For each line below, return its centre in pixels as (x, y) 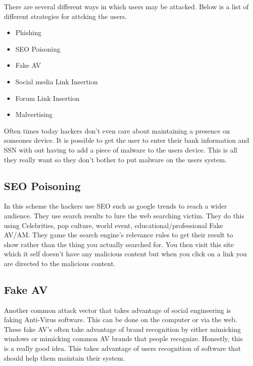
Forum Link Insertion (48, 98)
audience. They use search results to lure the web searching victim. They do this (124, 215)
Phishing (28, 32)
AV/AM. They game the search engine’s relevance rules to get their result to (118, 235)
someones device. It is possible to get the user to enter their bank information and (127, 140)
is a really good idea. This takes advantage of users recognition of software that (122, 348)
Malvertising (34, 114)
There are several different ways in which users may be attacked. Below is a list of (126, 6)
